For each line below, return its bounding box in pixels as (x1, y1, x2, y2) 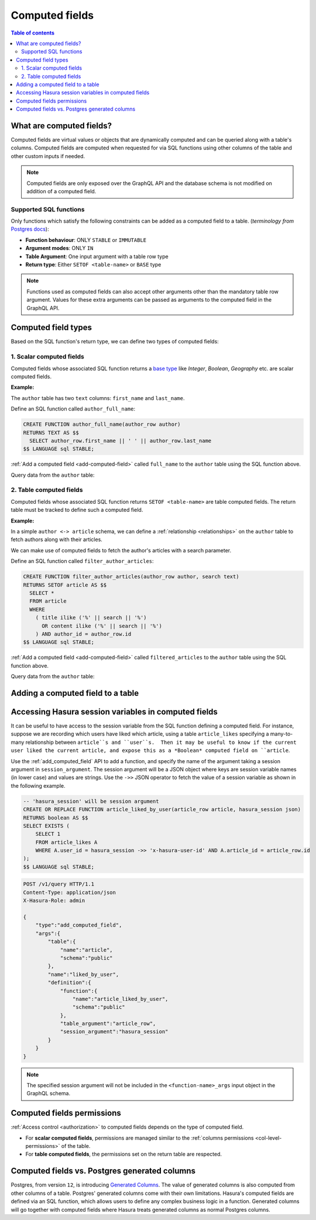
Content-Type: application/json (23, 889, 116, 896)
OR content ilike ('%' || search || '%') (42, 623, 162, 629)
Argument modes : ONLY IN (25, 245, 94, 252)
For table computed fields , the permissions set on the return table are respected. (25, 1151, 222, 1158)
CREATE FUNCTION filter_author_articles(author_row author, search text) (23, 573, 239, 580)
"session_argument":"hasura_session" (60, 1028, 169, 1035)
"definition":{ (47, 979, 92, 986)
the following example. (11, 782, 66, 789)
